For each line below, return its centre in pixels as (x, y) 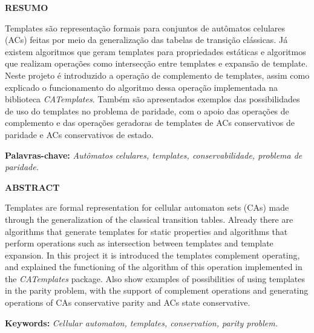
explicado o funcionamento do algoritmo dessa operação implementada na (141, 87)
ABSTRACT (32, 187)
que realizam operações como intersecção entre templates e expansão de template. (156, 63)
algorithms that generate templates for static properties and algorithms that (146, 231)
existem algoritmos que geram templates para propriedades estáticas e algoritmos (155, 51)
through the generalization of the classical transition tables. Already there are (149, 219)
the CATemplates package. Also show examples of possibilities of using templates (155, 278)
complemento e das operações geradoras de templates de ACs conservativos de (150, 123)
